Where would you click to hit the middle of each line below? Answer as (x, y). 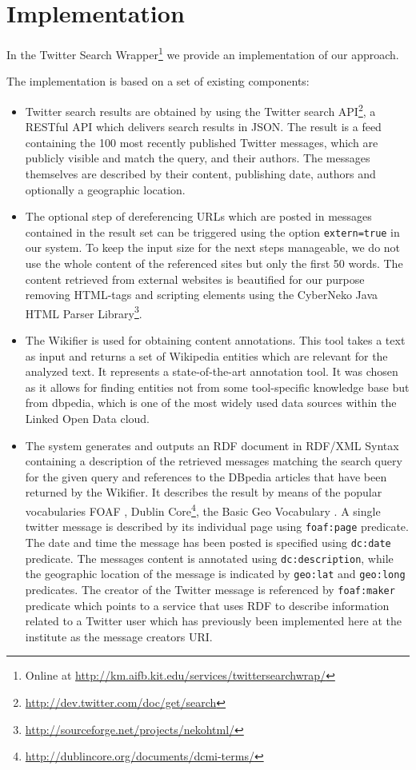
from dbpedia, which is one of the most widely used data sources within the (211, 403)
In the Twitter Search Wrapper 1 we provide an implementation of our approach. (203, 53)
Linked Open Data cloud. (87, 419)
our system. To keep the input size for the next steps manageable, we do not (213, 247)
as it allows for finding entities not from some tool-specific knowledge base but (217, 387)
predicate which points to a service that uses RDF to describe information (207, 605)
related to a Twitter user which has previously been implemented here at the (213, 621)
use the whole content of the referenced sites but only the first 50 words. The (214, 263)
